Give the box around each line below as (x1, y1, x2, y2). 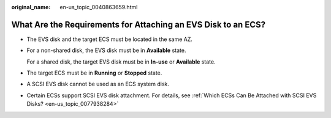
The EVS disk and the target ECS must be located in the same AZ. (26, 35, 193, 43)
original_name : (11, 4, 51, 10)
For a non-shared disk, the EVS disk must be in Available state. (26, 46, 186, 54)
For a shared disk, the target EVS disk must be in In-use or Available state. (26, 58, 216, 65)
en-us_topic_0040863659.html (59, 4, 138, 10)
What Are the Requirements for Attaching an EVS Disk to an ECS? (11, 19, 266, 30)
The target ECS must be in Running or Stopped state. (26, 69, 162, 76)
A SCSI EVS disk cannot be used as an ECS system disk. (26, 80, 170, 88)
